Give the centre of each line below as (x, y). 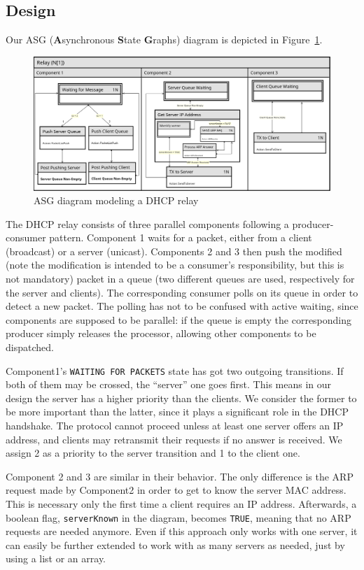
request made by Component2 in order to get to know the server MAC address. (176, 490)
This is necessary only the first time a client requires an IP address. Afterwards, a (181, 504)
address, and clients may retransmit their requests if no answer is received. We (174, 439)
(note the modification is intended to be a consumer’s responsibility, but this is (175, 265)
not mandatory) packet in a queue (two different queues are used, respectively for (180, 279)
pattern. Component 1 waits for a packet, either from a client (181, 237)
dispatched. (30, 347)
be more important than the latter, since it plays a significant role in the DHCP (177, 412)
